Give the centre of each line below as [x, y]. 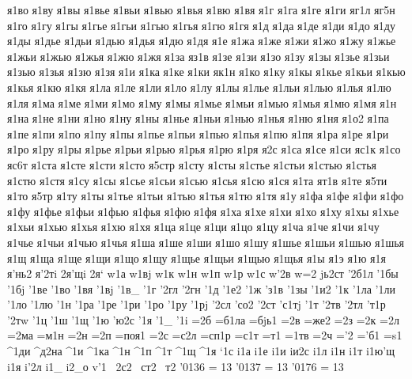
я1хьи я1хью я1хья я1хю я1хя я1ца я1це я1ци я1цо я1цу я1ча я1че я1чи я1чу [193, 227]
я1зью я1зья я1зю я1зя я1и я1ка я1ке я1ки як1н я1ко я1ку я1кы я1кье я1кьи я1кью [206, 72]
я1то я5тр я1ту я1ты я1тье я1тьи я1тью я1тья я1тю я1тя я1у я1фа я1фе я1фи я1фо [206, 196]
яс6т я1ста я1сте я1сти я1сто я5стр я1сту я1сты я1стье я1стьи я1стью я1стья [192, 164]
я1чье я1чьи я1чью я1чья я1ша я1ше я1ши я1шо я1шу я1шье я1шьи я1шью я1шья [206, 242]
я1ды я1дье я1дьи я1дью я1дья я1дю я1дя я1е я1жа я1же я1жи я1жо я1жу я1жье [202, 41]
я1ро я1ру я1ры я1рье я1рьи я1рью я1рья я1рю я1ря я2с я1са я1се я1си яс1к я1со [204, 149]
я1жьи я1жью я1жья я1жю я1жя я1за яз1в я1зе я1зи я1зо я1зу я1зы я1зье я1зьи [198, 56]
